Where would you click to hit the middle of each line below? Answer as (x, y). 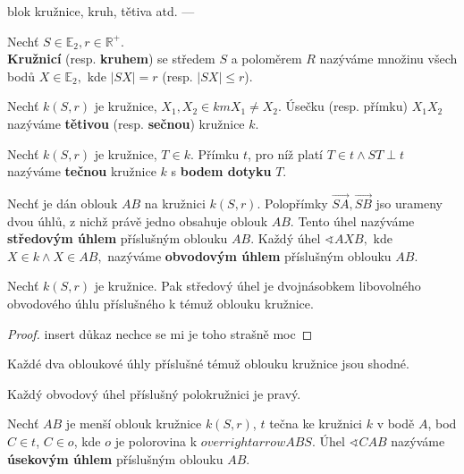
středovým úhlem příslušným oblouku (118, 238)
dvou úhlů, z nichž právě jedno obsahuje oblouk (138, 220)
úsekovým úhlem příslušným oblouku (115, 458)
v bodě (396, 423)
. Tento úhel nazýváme (352, 220)
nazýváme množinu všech (388, 59)
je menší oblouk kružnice (134, 423)
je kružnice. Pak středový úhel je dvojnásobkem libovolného (257, 286)
